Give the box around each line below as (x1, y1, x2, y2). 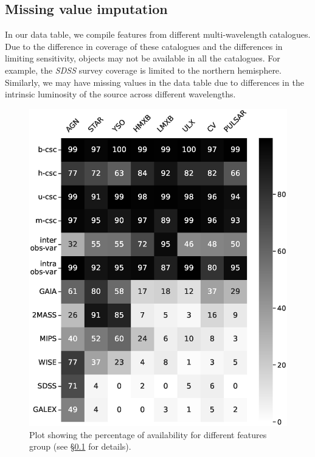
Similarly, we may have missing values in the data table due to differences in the (5, 75, 304, 88)
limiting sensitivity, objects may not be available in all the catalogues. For (5, 52, 280, 65)
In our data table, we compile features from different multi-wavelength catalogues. (5, 28, 311, 41)
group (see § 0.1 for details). (29, 440, 131, 453)
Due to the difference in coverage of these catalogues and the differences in (5, 40, 283, 52)
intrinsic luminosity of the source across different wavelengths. (5, 88, 236, 100)
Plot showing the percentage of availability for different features (29, 428, 267, 441)
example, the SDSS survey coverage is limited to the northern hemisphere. (5, 63, 282, 76)
